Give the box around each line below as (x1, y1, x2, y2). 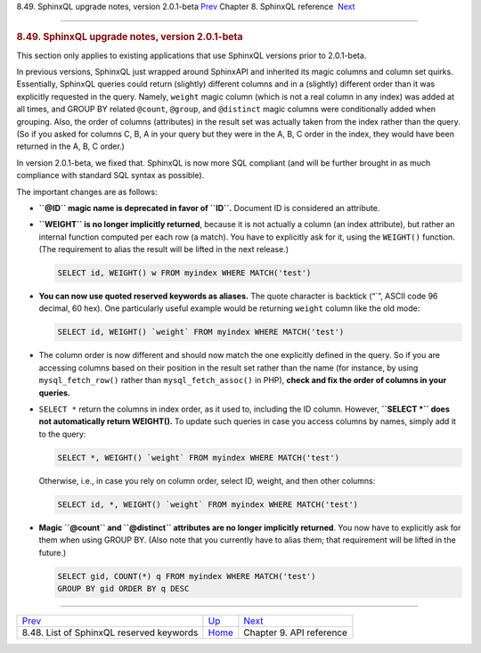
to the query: (38, 429, 86, 439)
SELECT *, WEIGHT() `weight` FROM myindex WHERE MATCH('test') (57, 453, 340, 462)
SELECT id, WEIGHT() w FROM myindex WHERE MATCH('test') (57, 268, 312, 278)
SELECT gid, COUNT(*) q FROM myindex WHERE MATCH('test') (57, 571, 316, 581)
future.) (38, 547, 67, 558)
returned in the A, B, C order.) (16, 141, 125, 151)
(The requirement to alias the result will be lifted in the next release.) (38, 244, 289, 255)
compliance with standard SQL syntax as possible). (16, 170, 205, 181)
